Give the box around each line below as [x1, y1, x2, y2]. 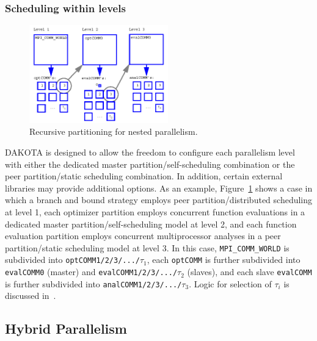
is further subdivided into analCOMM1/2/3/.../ [5, 277, 182, 290]
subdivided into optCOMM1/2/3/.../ [5, 253, 140, 266]
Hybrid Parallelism [5, 319, 127, 338]
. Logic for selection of [189, 277, 272, 290]
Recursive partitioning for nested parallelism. [29, 125, 198, 138]
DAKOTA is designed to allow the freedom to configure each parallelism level [5, 146, 295, 159]
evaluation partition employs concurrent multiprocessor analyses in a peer [5, 229, 281, 242]
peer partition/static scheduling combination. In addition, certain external [5, 170, 283, 182]
